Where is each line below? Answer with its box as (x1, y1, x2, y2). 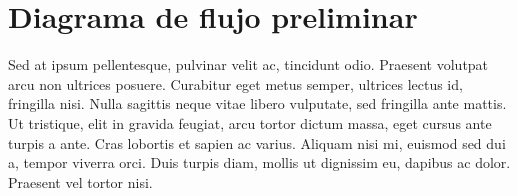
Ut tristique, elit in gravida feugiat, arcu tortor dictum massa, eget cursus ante (8, 112, 492, 133)
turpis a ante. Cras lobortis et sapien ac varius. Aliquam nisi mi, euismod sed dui (8, 132, 506, 153)
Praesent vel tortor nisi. (8, 171, 153, 192)
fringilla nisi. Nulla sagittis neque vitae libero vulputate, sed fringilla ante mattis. (8, 93, 507, 114)
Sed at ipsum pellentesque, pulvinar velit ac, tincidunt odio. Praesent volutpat (8, 54, 489, 75)
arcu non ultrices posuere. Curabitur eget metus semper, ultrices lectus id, (8, 73, 463, 94)
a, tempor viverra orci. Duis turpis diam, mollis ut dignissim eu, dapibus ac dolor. (8, 152, 511, 173)
